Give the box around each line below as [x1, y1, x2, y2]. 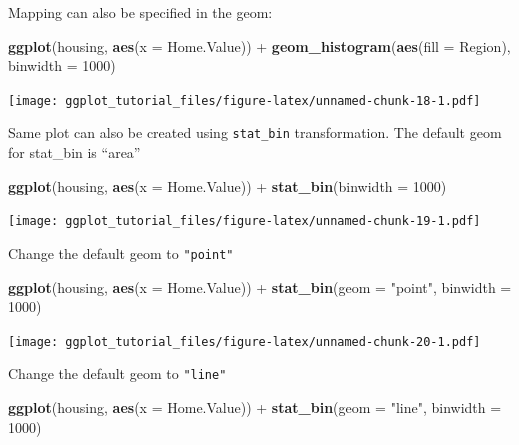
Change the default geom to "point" [8, 242, 234, 263]
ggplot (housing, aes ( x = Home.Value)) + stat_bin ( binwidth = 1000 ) [8, 175, 447, 196]
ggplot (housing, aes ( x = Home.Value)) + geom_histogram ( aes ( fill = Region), [8, 35, 511, 56]
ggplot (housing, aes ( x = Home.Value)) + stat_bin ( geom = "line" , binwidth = [8, 397, 502, 418]
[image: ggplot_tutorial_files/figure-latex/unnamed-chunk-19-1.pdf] [8, 214, 481, 229]
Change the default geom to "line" [8, 363, 227, 384]
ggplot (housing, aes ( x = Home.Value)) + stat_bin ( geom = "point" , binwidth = [8, 276, 512, 297]
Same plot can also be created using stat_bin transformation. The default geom [8, 122, 502, 143]
